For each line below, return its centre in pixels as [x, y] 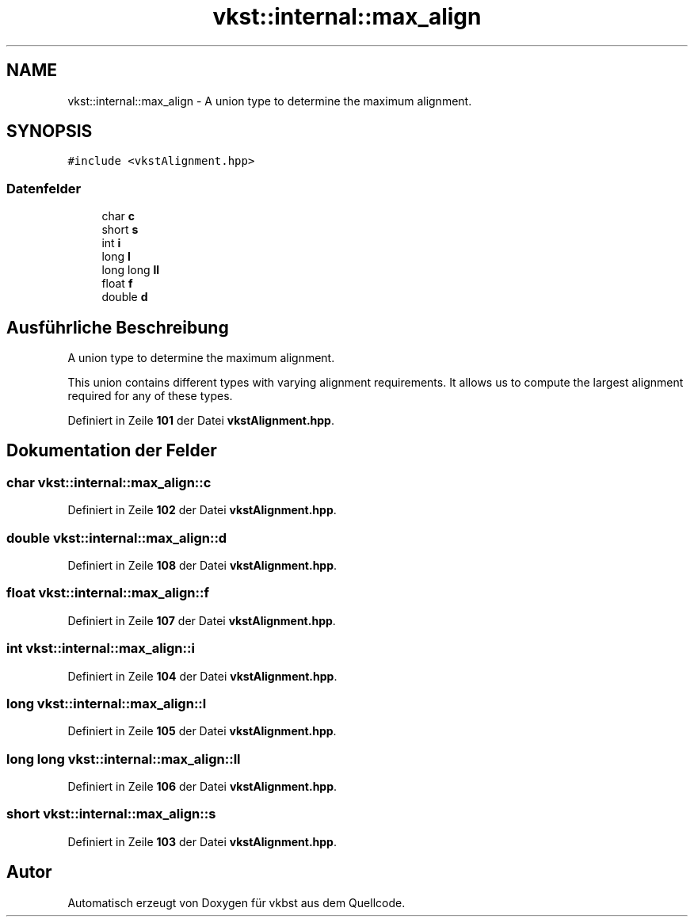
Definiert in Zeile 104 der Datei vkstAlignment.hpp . [202, 676]
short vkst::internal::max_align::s [111, 814]
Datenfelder [44, 188]
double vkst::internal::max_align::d [117, 538]
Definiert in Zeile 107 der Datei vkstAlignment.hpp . [202, 620]
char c [118, 216]
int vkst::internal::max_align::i [101, 648]
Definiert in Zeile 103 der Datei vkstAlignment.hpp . [202, 841]
